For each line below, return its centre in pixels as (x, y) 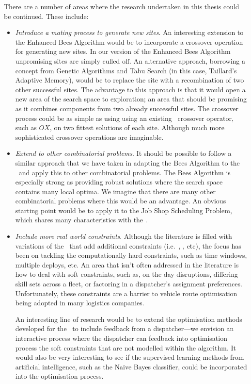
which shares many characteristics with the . (81, 220)
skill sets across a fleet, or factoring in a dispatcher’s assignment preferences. (129, 284)
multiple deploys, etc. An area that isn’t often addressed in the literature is (127, 264)
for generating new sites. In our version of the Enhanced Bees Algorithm (123, 51)
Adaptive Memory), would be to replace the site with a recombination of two (130, 80)
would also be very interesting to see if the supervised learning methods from (130, 357)
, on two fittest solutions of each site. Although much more (137, 127)
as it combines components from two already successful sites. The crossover (127, 108)
